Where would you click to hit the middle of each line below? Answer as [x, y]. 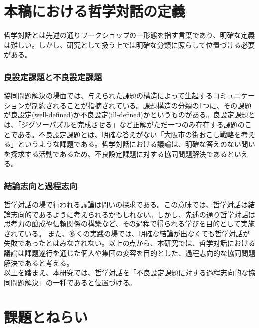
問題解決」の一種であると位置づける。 [73, 282]
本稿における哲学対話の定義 [95, 11]
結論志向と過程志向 [41, 185]
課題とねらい [46, 316]
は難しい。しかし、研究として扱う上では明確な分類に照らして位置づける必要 [129, 45]
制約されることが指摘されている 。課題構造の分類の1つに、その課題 [141, 105]
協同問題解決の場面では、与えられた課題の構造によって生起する [108, 95]
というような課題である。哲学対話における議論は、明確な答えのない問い [136, 144]
